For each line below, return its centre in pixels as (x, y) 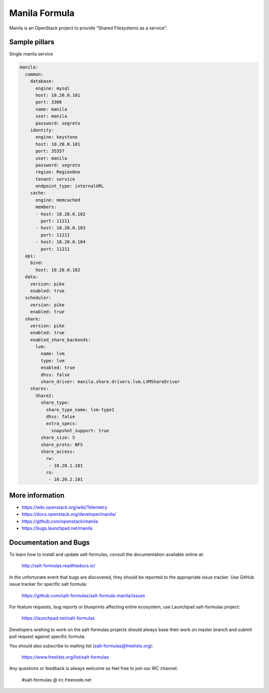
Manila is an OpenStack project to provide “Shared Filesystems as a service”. (88, 28)
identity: (42, 130)
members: (46, 207)
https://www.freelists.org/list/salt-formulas (65, 657)
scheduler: (38, 298)
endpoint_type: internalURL (70, 186)
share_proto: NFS (62, 445)
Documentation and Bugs (49, 542)
